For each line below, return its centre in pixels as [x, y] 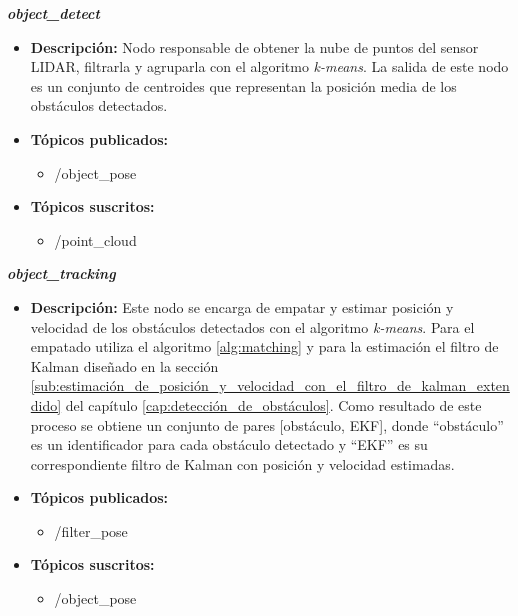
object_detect [53, 13]
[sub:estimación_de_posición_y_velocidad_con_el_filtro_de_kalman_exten [270, 385]
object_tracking [61, 273]
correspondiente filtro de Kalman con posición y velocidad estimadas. [242, 463]
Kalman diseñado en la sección [124, 365]
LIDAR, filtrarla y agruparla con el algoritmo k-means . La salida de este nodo [269, 66]
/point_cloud [95, 239]
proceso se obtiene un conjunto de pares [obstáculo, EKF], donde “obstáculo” [267, 424]
